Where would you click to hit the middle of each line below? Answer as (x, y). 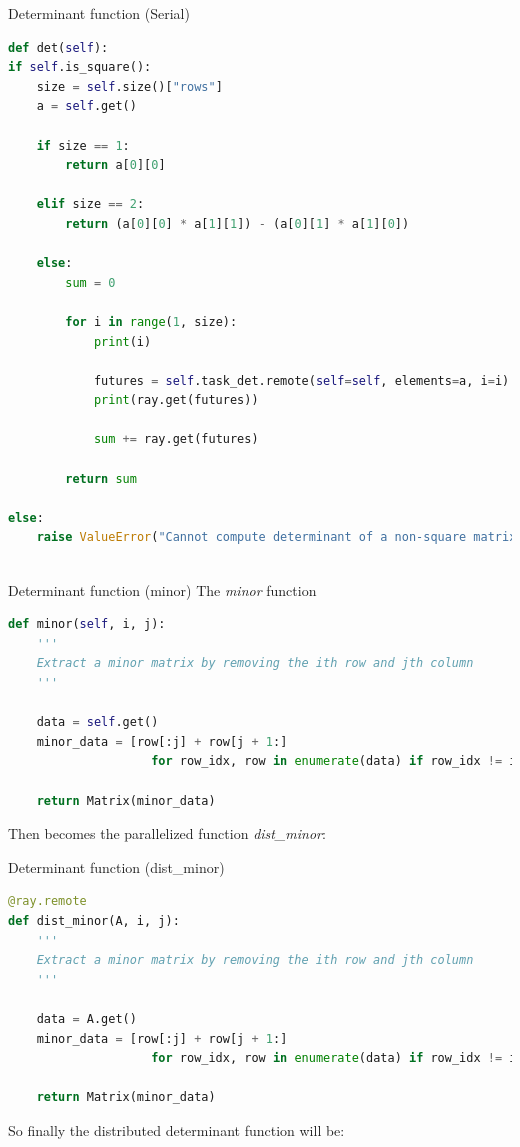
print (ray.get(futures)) (176, 400)
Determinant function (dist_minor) (116, 866)
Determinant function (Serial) (99, 13)
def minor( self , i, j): (87, 624)
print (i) (122, 341)
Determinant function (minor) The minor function (162, 589)
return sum (101, 478)
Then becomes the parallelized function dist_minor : (167, 833)
